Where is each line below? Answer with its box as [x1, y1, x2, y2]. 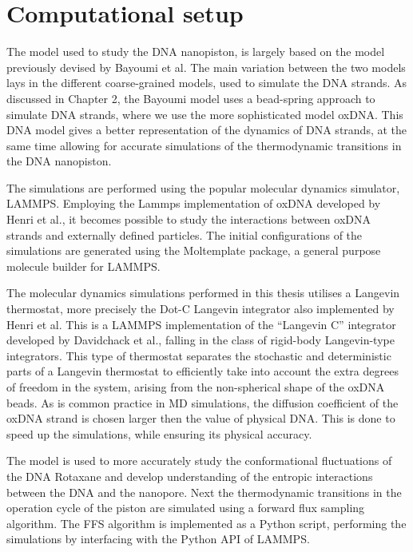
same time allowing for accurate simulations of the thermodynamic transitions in [6, 137, 402, 153]
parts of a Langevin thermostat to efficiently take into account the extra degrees [6, 363, 399, 379]
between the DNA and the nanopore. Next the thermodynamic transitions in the [6, 483, 402, 500]
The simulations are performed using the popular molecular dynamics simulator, [6, 179, 400, 196]
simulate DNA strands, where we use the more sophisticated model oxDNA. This [6, 105, 403, 122]
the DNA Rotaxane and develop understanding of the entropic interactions [6, 467, 373, 484]
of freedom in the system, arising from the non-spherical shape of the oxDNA [6, 379, 385, 395]
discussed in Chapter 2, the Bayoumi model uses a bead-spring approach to [6, 89, 375, 106]
